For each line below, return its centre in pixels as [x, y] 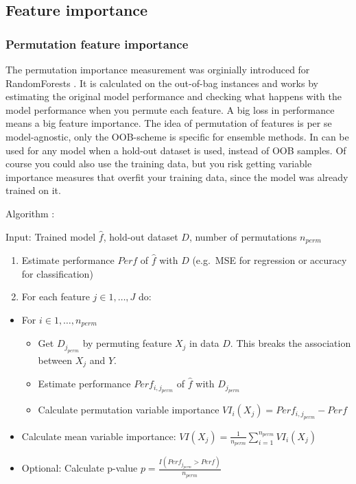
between [55, 360]
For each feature [56, 297]
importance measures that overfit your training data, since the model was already [177, 177]
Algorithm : [30, 213]
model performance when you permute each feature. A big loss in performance [170, 109]
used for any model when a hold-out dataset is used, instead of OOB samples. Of [176, 150]
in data [204, 343]
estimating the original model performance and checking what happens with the [174, 96]
